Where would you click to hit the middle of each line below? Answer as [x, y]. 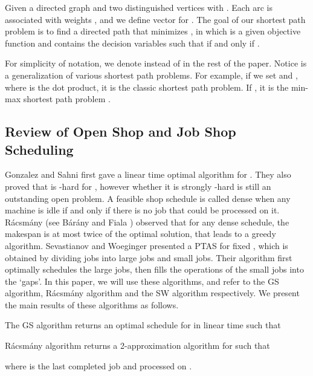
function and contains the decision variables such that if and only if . [132, 43]
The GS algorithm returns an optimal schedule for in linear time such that [143, 325]
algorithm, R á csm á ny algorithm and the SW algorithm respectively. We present [152, 293]
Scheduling [39, 149]
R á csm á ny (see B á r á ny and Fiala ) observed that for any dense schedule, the [147, 222]
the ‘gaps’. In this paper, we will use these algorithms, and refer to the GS [142, 281]
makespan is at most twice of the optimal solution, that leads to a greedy [140, 234]
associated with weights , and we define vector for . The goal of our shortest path [155, 19]
